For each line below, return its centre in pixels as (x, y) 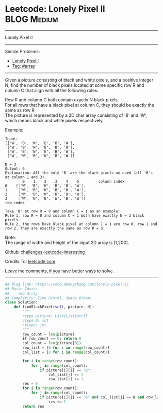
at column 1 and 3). (26, 177)
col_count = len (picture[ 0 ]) (52, 343)
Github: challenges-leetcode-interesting (45, 252)
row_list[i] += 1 (66, 379)
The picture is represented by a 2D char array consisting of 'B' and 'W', (76, 115)
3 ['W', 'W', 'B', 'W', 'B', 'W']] (45, 198)
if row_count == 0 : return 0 (52, 339)
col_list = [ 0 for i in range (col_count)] (66, 352)
